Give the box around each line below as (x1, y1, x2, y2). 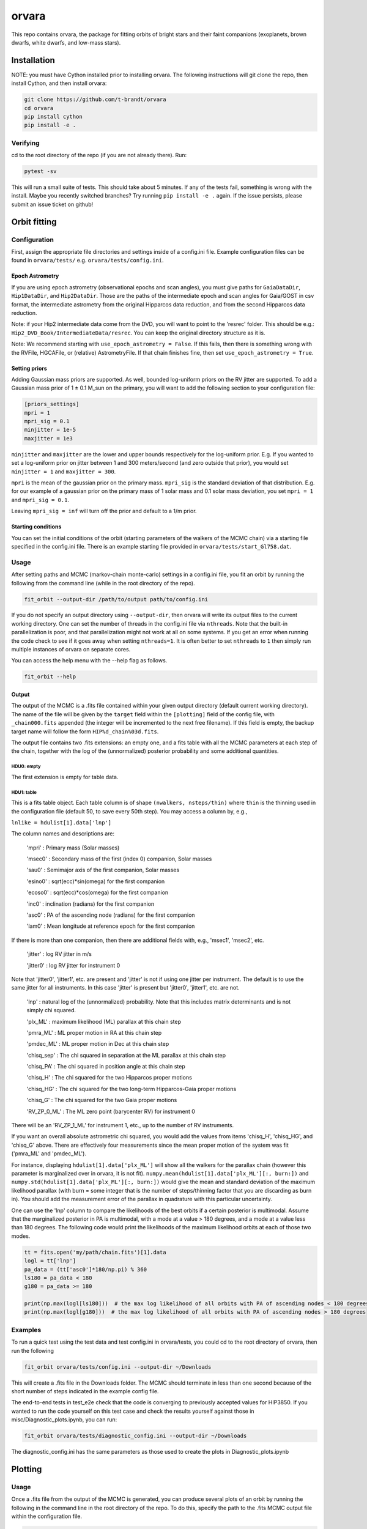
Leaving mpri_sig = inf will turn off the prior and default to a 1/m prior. (11, 508, 197, 515)
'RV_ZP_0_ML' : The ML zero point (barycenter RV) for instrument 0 (26, 1108, 196, 1115)
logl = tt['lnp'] (24, 1257, 76, 1264)
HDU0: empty (11, 763, 41, 770)
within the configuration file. (11, 1512, 83, 1520)
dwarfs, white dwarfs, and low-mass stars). (11, 39, 121, 46)
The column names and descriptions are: (11, 830, 115, 837)
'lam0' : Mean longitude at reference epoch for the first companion (26, 922, 195, 930)
